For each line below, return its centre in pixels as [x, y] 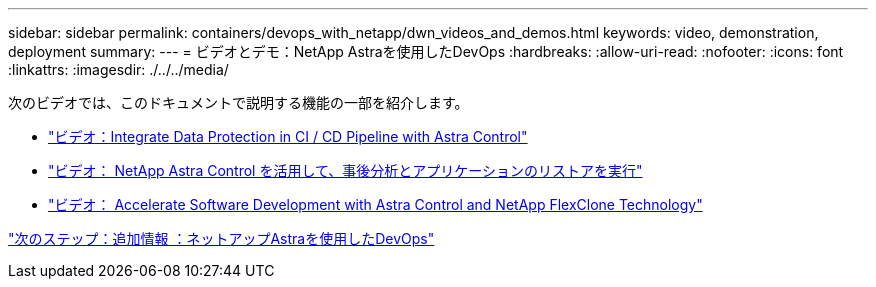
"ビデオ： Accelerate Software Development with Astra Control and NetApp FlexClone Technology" [375, 204]
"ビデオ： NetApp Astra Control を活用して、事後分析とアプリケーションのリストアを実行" [345, 170]
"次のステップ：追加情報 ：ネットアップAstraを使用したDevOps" [221, 238]
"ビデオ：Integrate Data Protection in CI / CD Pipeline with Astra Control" [288, 136]
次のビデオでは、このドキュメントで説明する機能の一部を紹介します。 [238, 102]
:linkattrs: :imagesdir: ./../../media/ [118, 69]
